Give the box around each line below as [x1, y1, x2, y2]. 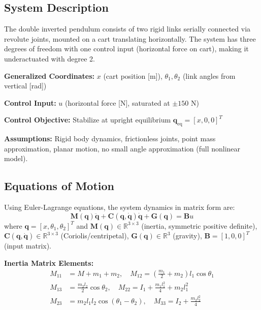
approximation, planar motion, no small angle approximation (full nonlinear [4, 143, 241, 153]
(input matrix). [4, 240, 52, 251]
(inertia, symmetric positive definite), [141, 220, 257, 231]
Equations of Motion [4, 178, 115, 194]
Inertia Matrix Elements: [4, 257, 94, 268]
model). [4, 153, 28, 164]
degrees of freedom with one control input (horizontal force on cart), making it [4, 43, 249, 54]
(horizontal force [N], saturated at [64, 97, 170, 108]
